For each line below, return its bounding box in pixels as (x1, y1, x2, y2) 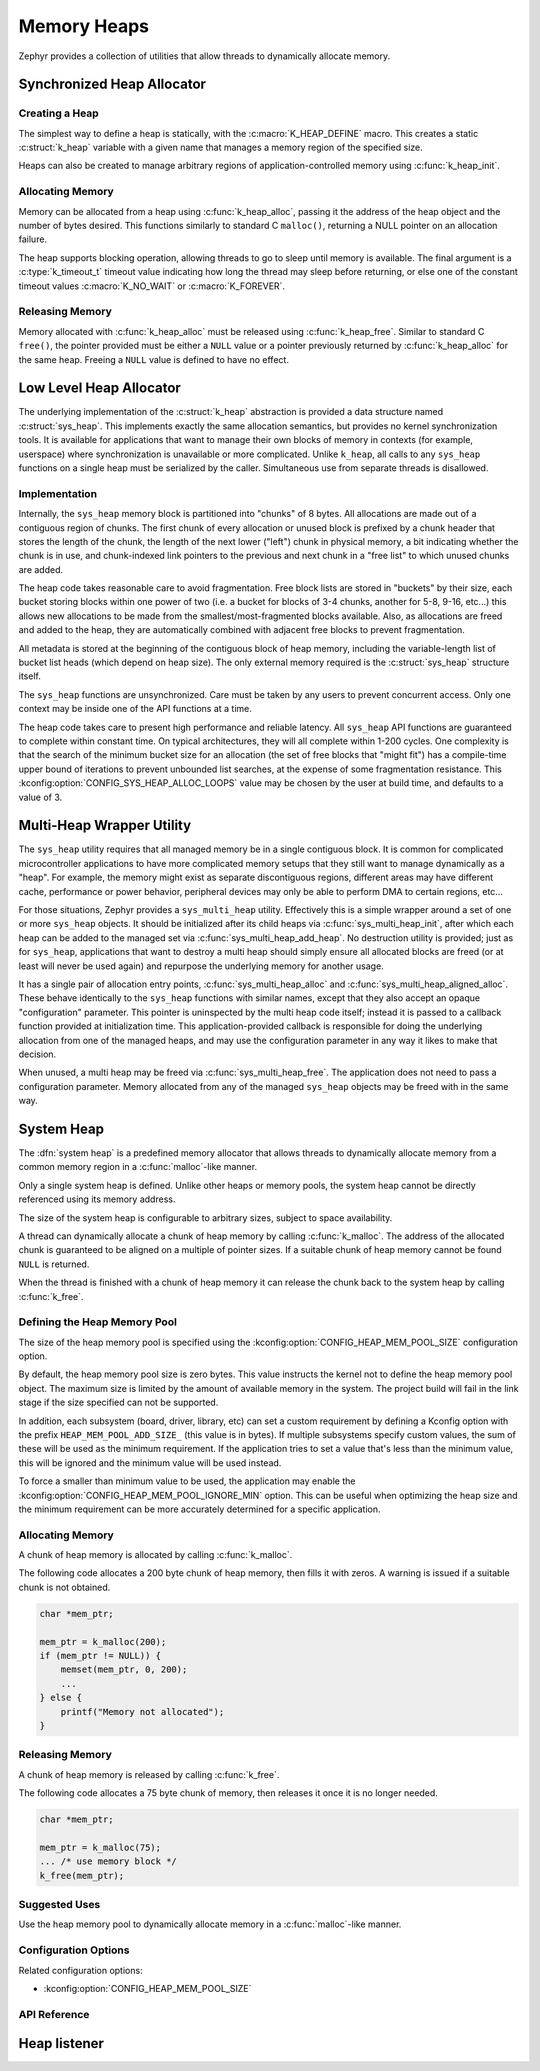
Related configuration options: (18, 1964, 144, 1976)
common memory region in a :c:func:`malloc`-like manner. (18, 1161, 258, 1173)
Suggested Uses (18, 1898, 101, 1911)
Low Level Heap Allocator (18, 380, 182, 397)
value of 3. (18, 791, 63, 803)
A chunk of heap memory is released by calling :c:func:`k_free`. (18, 1768, 280, 1780)
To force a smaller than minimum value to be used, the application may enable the (18, 1475, 356, 1487)
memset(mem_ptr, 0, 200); (60, 1664, 188, 1675)
